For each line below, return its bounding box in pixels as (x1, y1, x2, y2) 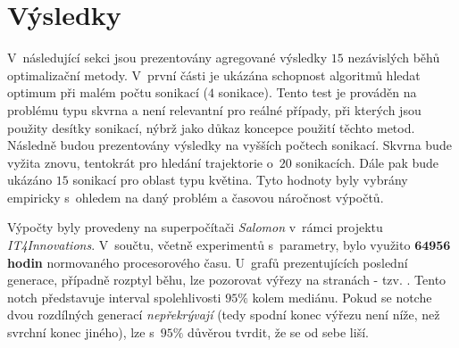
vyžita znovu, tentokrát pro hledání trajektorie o (7, 153, 273, 171)
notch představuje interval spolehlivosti (7, 287, 221, 306)
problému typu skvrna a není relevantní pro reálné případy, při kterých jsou (7, 100, 421, 119)
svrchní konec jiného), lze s (7, 323, 154, 342)
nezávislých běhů (347, 48, 440, 67)
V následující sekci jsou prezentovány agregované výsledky (7, 48, 328, 67)
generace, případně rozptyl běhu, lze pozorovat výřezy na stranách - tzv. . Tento (7, 270, 446, 289)
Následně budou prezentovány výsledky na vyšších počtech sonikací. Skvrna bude (7, 136, 452, 154)
